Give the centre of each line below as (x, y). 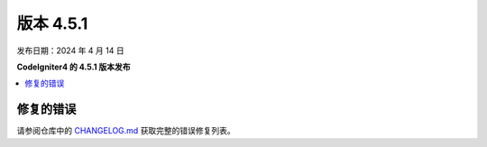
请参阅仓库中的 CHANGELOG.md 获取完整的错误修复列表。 (126, 131)
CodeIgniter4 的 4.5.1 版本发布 (74, 67)
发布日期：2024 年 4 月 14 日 (71, 51)
